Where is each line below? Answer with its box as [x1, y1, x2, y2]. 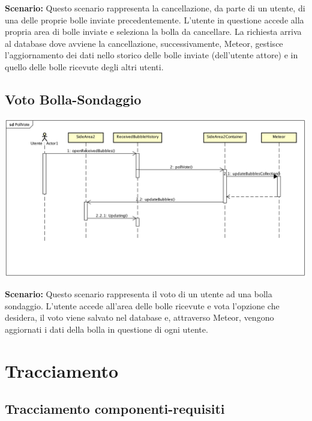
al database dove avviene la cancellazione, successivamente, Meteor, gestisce [5, 37, 283, 49]
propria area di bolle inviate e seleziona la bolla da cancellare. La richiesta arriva [5, 25, 302, 38]
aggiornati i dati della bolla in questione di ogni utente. [5, 323, 208, 335]
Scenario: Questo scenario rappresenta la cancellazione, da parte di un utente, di [5, 2, 305, 14]
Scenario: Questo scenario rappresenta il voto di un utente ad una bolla [5, 288, 272, 300]
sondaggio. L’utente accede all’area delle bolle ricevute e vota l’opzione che [5, 299, 280, 312]
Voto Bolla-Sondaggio [5, 89, 142, 108]
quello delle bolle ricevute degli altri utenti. [5, 60, 164, 73]
